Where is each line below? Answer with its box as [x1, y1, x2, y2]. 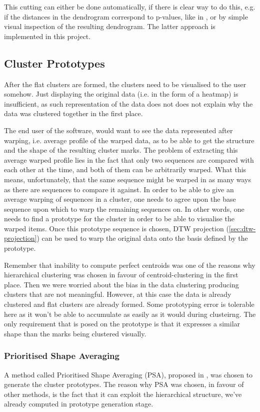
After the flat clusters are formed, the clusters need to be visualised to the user [4, 79, 246, 89]
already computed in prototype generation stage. [4, 398, 153, 409]
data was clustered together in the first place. [4, 108, 143, 119]
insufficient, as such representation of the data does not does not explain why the [4, 98, 253, 109]
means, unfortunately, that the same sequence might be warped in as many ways [4, 174, 251, 184]
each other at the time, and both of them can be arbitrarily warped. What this [4, 164, 246, 175]
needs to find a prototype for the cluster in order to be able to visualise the [4, 213, 234, 224]
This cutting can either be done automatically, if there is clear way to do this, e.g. [4, 2, 255, 12]
